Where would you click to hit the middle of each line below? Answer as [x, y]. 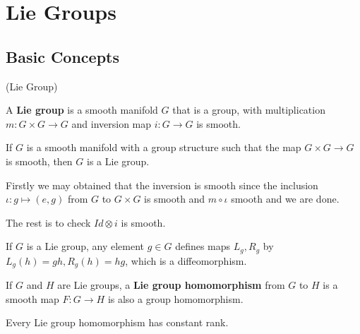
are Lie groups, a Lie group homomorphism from [171, 285]
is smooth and [175, 199]
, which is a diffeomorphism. [186, 260]
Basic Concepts [63, 56]
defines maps [203, 246]
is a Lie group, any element [85, 246]
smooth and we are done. [285, 199]
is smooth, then [39, 161]
